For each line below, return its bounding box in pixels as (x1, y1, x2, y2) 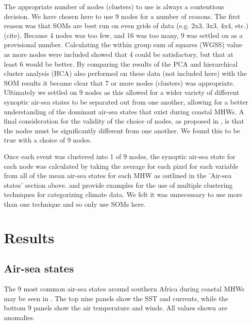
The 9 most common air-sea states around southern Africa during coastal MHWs (4, 284, 245, 294)
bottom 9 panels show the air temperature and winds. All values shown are (4, 303, 228, 313)
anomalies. (4, 312, 35, 322)
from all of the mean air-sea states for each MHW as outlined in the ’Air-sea (4, 170, 232, 180)
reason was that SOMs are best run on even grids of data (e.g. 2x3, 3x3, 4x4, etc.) (4, 20, 249, 31)
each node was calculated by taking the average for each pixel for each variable (4, 161, 238, 171)
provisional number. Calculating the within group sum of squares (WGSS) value (4, 39, 242, 50)
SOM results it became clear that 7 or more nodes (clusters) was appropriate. (4, 77, 235, 88)
